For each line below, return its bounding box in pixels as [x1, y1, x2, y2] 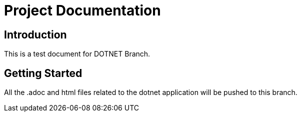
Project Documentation [4, 2, 161, 19]
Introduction [4, 28, 67, 41]
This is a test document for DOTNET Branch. [4, 49, 150, 58]
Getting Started [4, 66, 82, 79]
